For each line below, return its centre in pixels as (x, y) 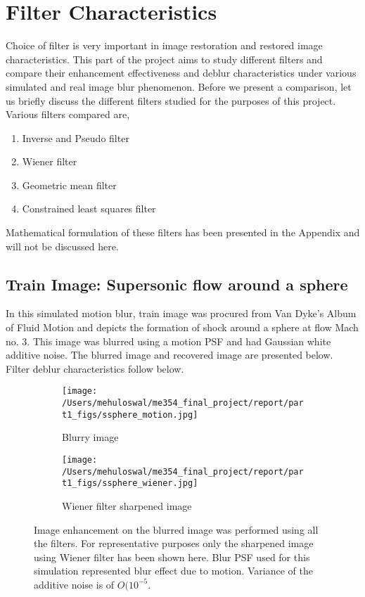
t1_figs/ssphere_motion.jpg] (130, 415)
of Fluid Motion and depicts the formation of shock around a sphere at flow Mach (182, 327)
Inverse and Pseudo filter (76, 137)
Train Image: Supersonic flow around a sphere (177, 284)
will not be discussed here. (62, 246)
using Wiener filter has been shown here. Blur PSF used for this (172, 557)
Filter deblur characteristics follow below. (95, 368)
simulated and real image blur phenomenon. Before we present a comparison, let (179, 86)
